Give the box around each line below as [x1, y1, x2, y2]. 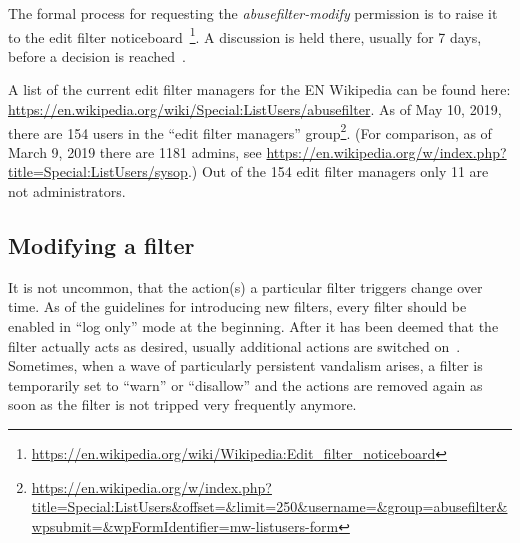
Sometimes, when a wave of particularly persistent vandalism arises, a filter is [8, 355, 483, 376]
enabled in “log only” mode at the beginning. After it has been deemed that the [8, 316, 499, 337]
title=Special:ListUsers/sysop [8, 161, 188, 182]
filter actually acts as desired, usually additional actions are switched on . [8, 335, 461, 356]
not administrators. [8, 181, 126, 202]
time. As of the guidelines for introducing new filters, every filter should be [8, 296, 467, 317]
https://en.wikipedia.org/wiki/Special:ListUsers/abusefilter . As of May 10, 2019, [8, 99, 502, 120]
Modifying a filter [8, 230, 195, 261]
